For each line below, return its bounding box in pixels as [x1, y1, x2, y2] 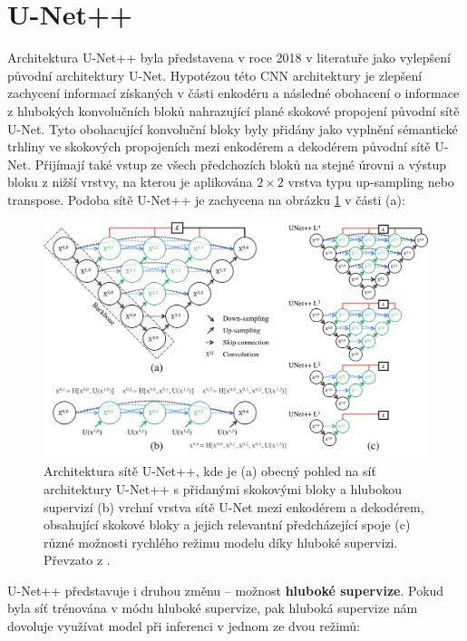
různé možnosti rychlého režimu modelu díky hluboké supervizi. [44, 532, 398, 551]
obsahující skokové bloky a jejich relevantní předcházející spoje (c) [44, 515, 411, 534]
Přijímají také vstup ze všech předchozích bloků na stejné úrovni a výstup [34, 154, 447, 173]
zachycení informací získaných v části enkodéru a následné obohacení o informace [7, 83, 460, 102]
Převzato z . [44, 550, 111, 569]
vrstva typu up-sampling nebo [287, 172, 454, 191]
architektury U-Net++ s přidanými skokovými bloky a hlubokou [44, 479, 403, 498]
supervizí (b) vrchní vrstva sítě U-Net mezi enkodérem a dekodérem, [44, 497, 424, 516]
